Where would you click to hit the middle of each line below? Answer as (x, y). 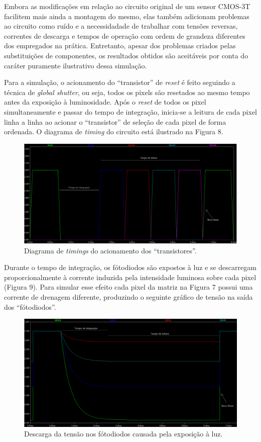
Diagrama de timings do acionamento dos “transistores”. (110, 250)
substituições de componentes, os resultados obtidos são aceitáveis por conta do (126, 55)
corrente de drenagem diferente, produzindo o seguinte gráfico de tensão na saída (128, 297)
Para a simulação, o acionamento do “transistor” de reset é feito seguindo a (120, 82)
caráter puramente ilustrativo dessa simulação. (76, 65)
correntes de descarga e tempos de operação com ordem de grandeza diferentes (125, 35)
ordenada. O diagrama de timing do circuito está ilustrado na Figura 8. (114, 131)
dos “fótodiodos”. (30, 306)
